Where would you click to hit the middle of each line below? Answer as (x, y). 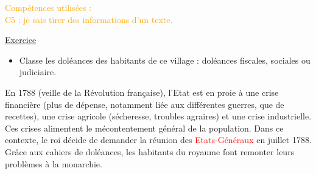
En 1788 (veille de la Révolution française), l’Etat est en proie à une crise (142, 92)
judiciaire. (38, 72)
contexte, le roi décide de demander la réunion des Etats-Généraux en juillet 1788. (158, 140)
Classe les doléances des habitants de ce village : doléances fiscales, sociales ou (165, 60)
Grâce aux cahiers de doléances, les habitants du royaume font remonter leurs (150, 151)
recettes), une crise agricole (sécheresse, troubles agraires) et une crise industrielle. (158, 116)
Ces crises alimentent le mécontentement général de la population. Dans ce (144, 128)
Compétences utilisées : (48, 7)
